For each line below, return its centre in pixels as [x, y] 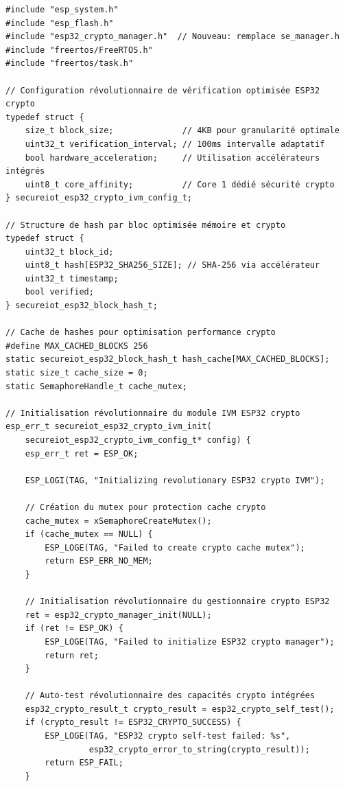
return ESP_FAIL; [84, 763]
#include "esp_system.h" [62, 10]
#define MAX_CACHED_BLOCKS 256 [77, 346]
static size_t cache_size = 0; [77, 373]
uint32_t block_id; [69, 252]
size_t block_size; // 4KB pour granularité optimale [182, 131]
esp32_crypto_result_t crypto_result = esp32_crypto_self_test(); [180, 709]
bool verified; [59, 292]
